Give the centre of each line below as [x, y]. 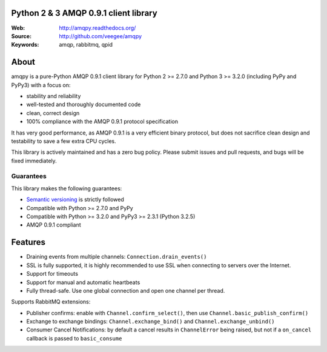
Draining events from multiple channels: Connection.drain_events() [117, 257]
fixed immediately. [34, 161]
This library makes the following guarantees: [67, 188]
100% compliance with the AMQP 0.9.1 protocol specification [102, 122]
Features [28, 242]
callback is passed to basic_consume [74, 338]
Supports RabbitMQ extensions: [51, 302]
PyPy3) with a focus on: [41, 85]
